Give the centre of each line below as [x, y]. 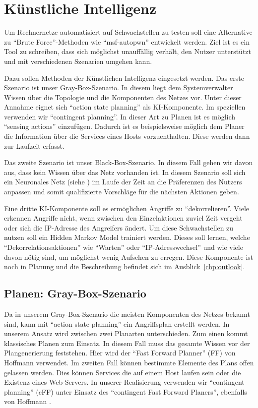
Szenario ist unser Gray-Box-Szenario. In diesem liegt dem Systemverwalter [119, 87]
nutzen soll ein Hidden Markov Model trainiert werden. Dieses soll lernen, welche [127, 237]
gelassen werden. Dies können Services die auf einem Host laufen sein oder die [123, 372]
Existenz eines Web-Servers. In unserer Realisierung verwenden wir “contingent [124, 382]
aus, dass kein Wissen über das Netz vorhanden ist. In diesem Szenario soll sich [125, 172]
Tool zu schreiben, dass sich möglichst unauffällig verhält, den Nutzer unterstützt [128, 51]
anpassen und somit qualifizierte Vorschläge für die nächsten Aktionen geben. [122, 192]
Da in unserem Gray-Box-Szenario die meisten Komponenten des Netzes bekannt [127, 314]
